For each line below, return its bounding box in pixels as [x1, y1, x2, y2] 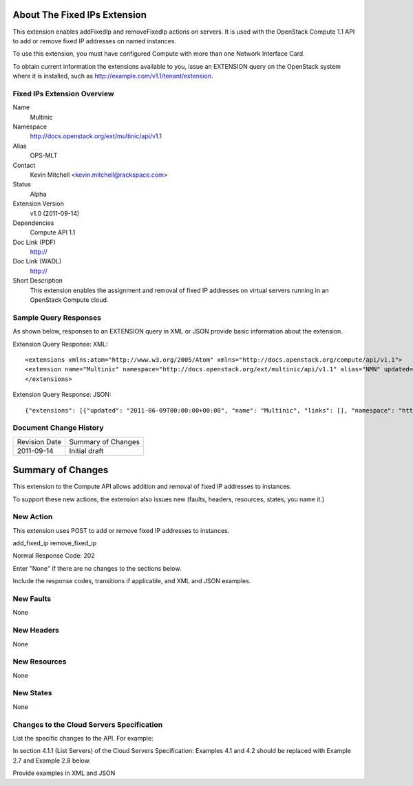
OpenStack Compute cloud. [30, 296, 109, 304]
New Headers [12, 626, 60, 635]
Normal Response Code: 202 [12, 552, 96, 560]
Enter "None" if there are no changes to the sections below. [12, 564, 182, 572]
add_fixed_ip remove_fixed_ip [12, 539, 96, 547]
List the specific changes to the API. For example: [12, 734, 153, 742]
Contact [12, 161, 36, 169]
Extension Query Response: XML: [12, 340, 108, 348]
